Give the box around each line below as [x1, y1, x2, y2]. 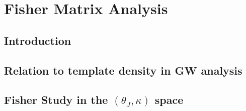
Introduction [4, 32, 71, 48]
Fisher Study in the [4, 92, 108, 107]
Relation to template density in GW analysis [4, 62, 242, 78]
